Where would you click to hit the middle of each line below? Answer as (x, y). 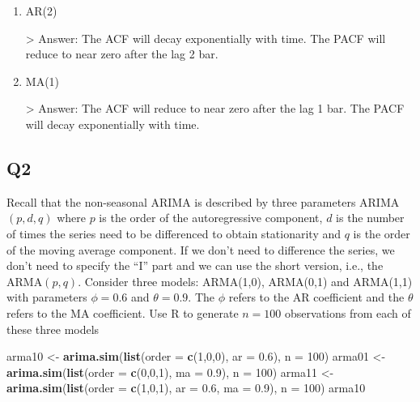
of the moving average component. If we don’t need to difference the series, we (201, 249)
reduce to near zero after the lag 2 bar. (122, 54)
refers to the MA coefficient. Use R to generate (123, 312)
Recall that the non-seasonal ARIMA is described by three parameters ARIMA (203, 201)
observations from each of (348, 312)
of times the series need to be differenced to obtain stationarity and (174, 233)
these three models (53, 329)
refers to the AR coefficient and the (316, 297)
